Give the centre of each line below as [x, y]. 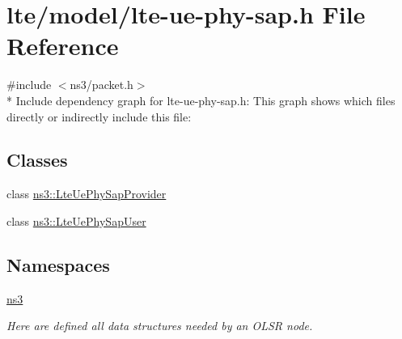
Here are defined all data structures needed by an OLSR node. [160, 326]
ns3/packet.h [102, 85]
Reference [63, 46]
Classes [37, 160]
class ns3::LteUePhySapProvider [87, 194]
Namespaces [58, 264]
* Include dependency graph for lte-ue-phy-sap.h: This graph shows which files [201, 100]
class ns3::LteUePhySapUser [76, 220]
